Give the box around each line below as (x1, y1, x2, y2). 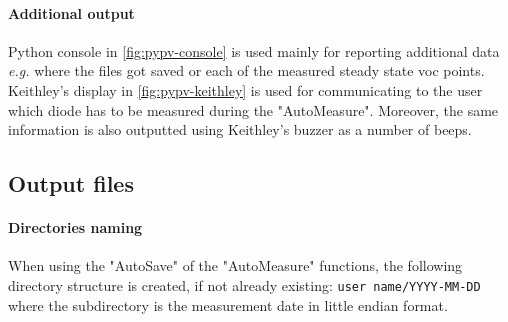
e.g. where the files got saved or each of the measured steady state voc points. (8, 60, 485, 81)
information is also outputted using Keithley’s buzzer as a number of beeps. (8, 119, 472, 140)
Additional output (8, 2, 135, 23)
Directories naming (8, 217, 143, 238)
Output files (8, 168, 134, 199)
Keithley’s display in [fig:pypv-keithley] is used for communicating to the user (8, 79, 483, 100)
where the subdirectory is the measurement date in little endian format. (8, 294, 448, 315)
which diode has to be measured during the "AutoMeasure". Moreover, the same (8, 99, 499, 120)
